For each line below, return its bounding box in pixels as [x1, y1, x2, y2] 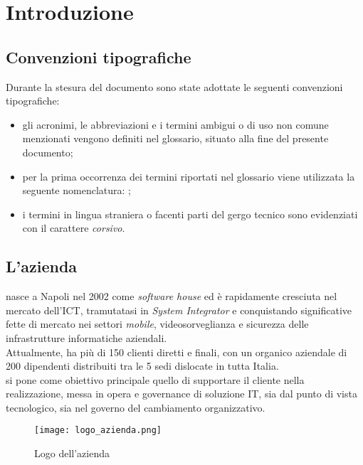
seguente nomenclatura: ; [22, 183, 131, 198]
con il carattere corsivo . [22, 220, 125, 235]
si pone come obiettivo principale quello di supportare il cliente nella [6, 372, 305, 387]
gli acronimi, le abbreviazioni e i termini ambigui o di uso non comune [22, 117, 329, 132]
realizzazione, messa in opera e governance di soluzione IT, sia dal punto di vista [6, 386, 357, 401]
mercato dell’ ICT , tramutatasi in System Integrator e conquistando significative [6, 302, 352, 317]
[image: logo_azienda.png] [34, 425, 162, 436]
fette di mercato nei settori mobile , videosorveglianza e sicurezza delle [6, 316, 309, 331]
